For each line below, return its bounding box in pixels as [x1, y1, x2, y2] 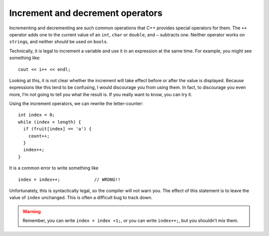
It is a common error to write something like [9, 165, 99, 171]
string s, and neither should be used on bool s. [9, 39, 108, 45]
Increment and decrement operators [9, 7, 163, 18]
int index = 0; [18, 112, 55, 118]
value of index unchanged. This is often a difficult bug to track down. [9, 195, 153, 201]
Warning [22, 208, 41, 214]
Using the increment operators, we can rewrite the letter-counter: [9, 101, 143, 107]
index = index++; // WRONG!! [18, 177, 121, 182]
